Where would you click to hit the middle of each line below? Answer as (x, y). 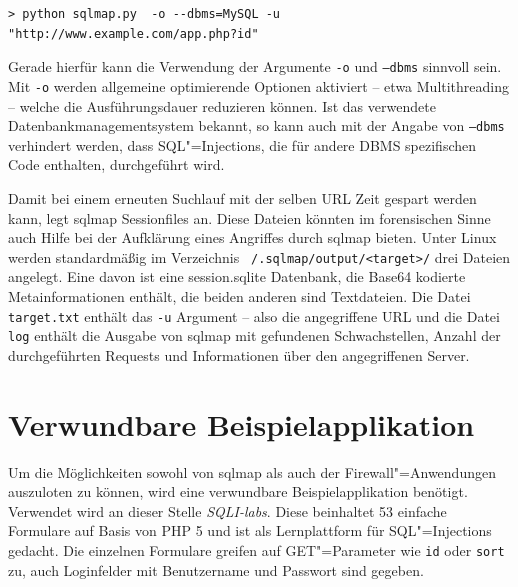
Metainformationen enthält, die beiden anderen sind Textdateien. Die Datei (239, 295)
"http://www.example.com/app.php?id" (133, 33)
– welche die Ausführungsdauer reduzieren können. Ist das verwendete (222, 105)
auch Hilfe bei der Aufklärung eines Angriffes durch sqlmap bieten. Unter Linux (252, 237)
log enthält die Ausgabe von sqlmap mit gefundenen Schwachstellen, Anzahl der (254, 335)
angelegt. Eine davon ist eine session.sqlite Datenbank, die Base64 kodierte (237, 276)
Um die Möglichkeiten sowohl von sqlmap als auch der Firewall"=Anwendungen (252, 471)
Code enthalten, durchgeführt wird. (116, 164)
